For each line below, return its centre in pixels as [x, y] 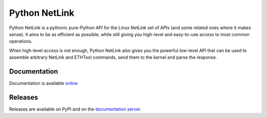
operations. [21, 41]
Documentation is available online [44, 83]
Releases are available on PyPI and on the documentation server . [75, 109]
